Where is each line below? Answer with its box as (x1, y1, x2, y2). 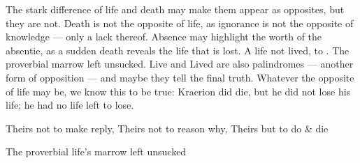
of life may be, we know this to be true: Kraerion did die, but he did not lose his (6, 84, 351, 98)
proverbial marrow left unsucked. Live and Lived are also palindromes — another (6, 56, 354, 71)
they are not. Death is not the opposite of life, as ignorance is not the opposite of (6, 15, 354, 30)
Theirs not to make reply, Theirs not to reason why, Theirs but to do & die (6, 121, 329, 135)
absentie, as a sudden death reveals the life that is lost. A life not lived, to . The (6, 42, 350, 57)
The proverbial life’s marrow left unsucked (6, 144, 187, 159)
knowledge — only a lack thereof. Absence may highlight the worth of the (6, 29, 322, 44)
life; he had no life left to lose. (6, 98, 134, 112)
